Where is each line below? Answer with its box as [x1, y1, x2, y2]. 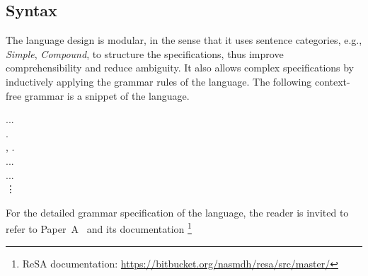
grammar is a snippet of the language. [24, 88, 190, 103]
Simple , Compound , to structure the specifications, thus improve [6, 46, 284, 61]
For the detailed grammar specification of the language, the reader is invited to [6, 205, 349, 219]
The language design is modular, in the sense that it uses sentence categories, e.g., [6, 33, 362, 47]
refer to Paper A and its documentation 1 [6, 219, 192, 236]
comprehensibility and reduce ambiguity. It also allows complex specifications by [6, 60, 355, 75]
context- [314, 74, 350, 88]
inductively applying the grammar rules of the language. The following [6, 74, 312, 88]
